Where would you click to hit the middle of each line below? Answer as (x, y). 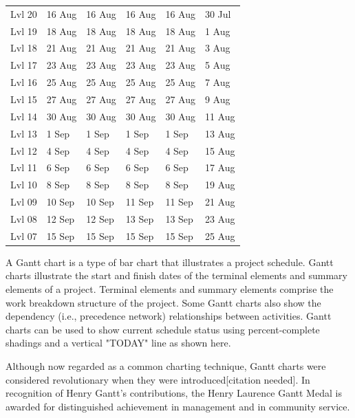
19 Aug (220, 185)
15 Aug (220, 150)
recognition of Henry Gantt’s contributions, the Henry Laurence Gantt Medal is (174, 393)
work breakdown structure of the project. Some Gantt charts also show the (163, 302)
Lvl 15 (24, 99)
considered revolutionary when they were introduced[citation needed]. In (158, 379)
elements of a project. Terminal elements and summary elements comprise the (170, 289)
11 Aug (220, 116)
